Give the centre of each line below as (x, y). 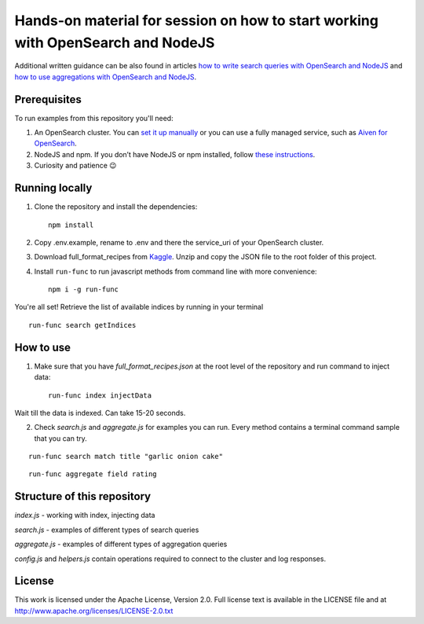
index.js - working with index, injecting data (85, 516)
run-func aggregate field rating (93, 474)
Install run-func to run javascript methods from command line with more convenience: (175, 271)
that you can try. (61, 438)
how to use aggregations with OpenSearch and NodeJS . (106, 77)
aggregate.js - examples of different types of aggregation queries (121, 544)
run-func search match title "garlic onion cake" (126, 457)
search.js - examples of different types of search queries (107, 530)
